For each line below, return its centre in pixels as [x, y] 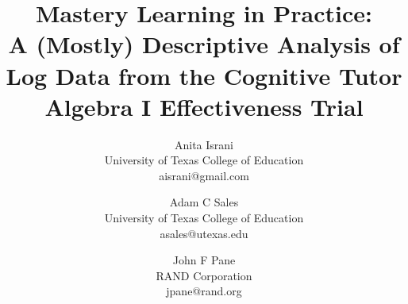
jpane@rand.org [204, 291]
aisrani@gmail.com [204, 175]
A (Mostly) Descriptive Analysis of [204, 44]
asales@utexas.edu [204, 233]
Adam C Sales [204, 202]
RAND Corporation [204, 275]
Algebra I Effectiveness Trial [204, 106]
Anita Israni [204, 144]
